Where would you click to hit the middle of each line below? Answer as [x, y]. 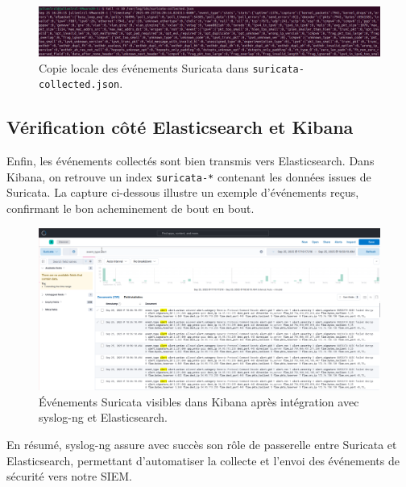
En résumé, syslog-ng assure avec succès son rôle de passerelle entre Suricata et [202, 445]
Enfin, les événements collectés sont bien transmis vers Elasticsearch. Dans [191, 161]
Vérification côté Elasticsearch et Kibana [180, 127]
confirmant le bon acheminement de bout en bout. [130, 208]
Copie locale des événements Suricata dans [144, 67]
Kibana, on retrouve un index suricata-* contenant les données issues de [189, 176]
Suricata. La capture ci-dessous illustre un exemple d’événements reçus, [183, 192]
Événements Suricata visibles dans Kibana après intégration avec [199, 401]
